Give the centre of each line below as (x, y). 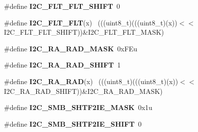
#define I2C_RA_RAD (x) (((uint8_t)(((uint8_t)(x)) (91, 81)
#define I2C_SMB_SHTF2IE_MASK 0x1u (78, 107)
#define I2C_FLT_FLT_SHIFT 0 (62, 6)
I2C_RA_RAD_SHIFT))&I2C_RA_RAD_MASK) (83, 91)
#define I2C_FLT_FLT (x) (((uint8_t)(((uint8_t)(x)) (91, 22)
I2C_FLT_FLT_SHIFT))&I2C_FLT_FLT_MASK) (84, 32)
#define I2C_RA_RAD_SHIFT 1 (62, 65)
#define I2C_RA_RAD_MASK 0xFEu (71, 48)
